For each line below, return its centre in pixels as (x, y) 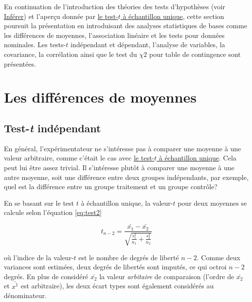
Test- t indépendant (53, 128)
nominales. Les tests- (35, 44)
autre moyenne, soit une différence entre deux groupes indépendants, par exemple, (126, 177)
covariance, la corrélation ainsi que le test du (71, 54)
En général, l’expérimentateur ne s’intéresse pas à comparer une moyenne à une (123, 148)
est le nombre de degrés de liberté (129, 257)
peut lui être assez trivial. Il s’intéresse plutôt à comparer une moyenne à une (119, 167)
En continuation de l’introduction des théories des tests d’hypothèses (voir (115, 6)
